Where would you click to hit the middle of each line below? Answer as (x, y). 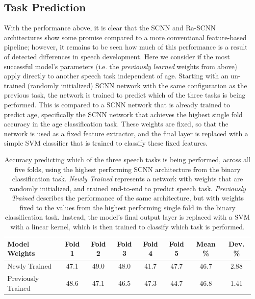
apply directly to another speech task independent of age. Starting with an (116, 76)
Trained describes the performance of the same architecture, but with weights (127, 198)
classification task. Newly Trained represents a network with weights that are (127, 179)
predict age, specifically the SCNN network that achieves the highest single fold (123, 114)
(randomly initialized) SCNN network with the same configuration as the (137, 85)
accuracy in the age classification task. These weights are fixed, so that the (116, 124)
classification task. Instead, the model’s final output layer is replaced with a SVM (127, 217)
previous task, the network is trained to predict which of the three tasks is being (125, 95)
